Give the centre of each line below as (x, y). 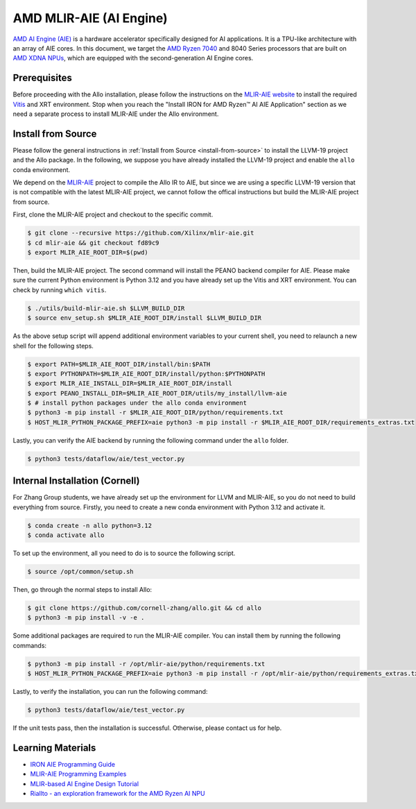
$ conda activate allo (66, 535)
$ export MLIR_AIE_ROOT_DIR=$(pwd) (88, 253)
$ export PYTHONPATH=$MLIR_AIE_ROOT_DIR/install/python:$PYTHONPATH (146, 374)
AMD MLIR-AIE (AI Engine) (90, 18)
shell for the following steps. (53, 346)
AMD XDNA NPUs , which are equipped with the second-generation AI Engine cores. (133, 58)
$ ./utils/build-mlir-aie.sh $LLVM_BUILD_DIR (106, 308)
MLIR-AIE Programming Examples (78, 774)
